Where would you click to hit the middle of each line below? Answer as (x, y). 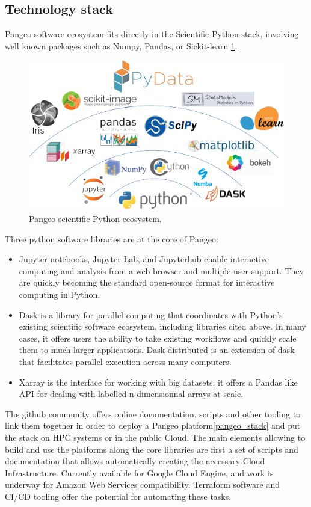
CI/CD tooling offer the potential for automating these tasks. (118, 496)
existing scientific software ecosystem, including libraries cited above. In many (162, 326)
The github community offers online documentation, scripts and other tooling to (153, 413)
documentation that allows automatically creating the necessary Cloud (135, 461)
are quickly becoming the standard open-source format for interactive (147, 282)
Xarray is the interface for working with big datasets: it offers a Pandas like (158, 382)
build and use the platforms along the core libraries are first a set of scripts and (152, 449)
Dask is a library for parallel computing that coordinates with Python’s (151, 314)
